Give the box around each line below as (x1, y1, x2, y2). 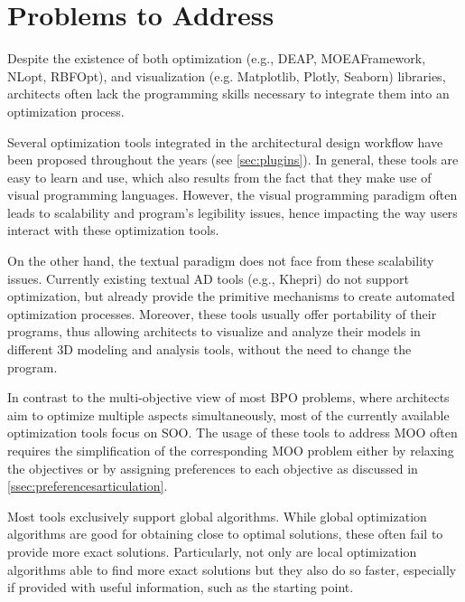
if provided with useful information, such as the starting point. (7, 578, 354, 597)
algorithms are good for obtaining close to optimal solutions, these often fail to (7, 524, 443, 543)
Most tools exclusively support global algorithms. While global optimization (7, 506, 427, 525)
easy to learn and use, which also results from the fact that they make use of (7, 167, 432, 186)
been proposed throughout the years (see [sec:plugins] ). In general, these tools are (7, 150, 459, 169)
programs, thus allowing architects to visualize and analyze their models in (7, 322, 421, 341)
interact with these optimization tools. (7, 221, 219, 240)
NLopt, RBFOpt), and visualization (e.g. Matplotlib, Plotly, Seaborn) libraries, (7, 66, 446, 85)
